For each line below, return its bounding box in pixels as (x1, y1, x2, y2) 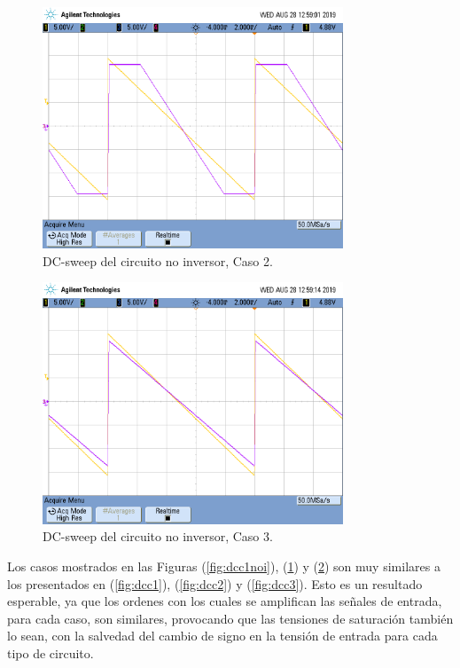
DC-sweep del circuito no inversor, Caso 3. (43, 527, 273, 546)
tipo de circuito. (7, 643, 94, 662)
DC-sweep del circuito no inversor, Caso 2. (43, 251, 273, 270)
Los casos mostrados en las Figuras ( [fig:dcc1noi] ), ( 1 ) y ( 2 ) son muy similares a (7, 556, 441, 575)
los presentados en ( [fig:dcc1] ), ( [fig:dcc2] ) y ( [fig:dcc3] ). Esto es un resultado (7, 574, 423, 593)
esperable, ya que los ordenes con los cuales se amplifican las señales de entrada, (7, 592, 442, 610)
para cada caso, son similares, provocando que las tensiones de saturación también (7, 609, 454, 627)
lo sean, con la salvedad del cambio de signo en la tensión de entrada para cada (7, 626, 438, 645)
